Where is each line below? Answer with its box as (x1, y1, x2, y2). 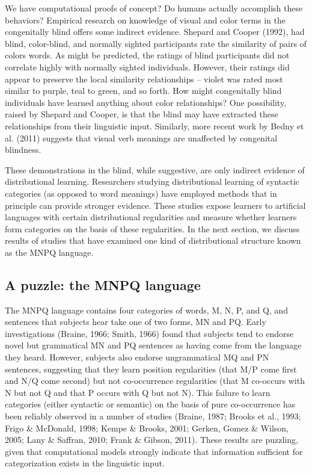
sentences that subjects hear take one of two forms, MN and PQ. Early (5, 315, 266, 328)
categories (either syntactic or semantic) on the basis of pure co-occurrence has (5, 398, 296, 410)
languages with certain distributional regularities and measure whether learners (5, 211, 297, 223)
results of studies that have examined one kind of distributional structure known (5, 234, 301, 247)
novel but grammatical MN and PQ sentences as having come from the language (5, 339, 302, 351)
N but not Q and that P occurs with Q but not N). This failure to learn (5, 386, 271, 398)
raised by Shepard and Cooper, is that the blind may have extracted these (5, 108, 278, 120)
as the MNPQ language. (5, 246, 94, 258)
